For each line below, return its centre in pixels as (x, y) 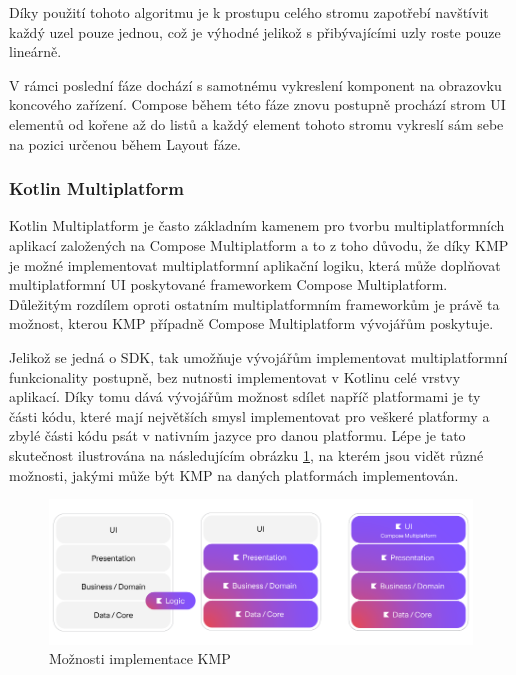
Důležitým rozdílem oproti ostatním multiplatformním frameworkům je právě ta (254, 303)
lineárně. (35, 51)
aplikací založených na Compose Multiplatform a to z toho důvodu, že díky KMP (259, 244)
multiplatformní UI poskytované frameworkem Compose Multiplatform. (228, 284)
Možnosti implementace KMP (140, 658)
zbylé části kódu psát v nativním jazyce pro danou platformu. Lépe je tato (237, 435)
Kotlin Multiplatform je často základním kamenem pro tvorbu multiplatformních (257, 225)
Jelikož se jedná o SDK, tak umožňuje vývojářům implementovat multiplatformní (258, 356)
